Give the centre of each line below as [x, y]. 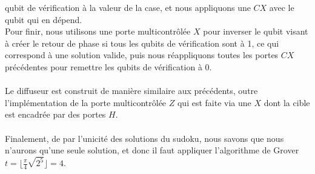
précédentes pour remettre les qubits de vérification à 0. [108, 66]
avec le [282, 7]
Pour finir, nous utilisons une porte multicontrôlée [98, 31]
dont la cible [287, 102]
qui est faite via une [214, 102]
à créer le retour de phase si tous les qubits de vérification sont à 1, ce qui [142, 43]
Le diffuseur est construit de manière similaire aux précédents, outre [131, 91]
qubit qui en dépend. [44, 19]
